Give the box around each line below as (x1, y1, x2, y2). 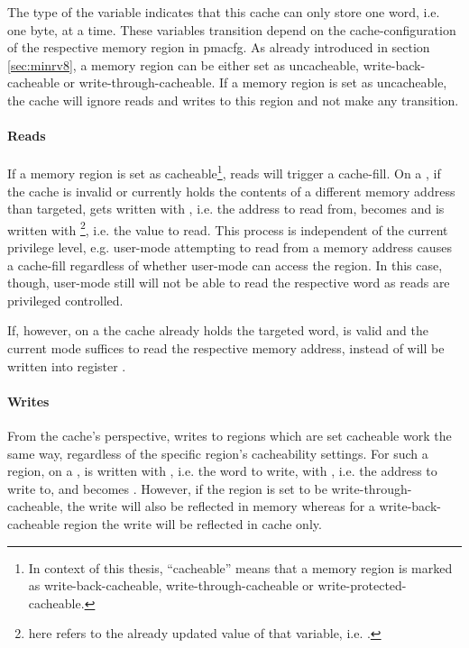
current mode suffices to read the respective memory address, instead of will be (7, 339, 445, 358)
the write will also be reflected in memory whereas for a (67, 497, 375, 516)
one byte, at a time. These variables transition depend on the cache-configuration (7, 20, 456, 39)
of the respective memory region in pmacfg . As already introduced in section (7, 38, 430, 57)
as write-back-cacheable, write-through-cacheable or (28, 576, 314, 595)
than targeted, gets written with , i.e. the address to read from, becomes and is (7, 199, 445, 218)
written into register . (7, 356, 126, 375)
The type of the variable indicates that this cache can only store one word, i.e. (7, 3, 440, 21)
